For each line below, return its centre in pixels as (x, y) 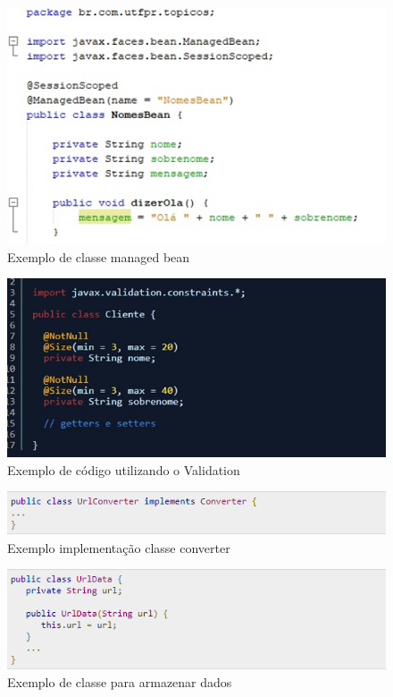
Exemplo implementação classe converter (119, 547)
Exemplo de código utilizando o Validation (124, 469)
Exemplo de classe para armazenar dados (120, 682)
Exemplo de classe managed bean (99, 256)
